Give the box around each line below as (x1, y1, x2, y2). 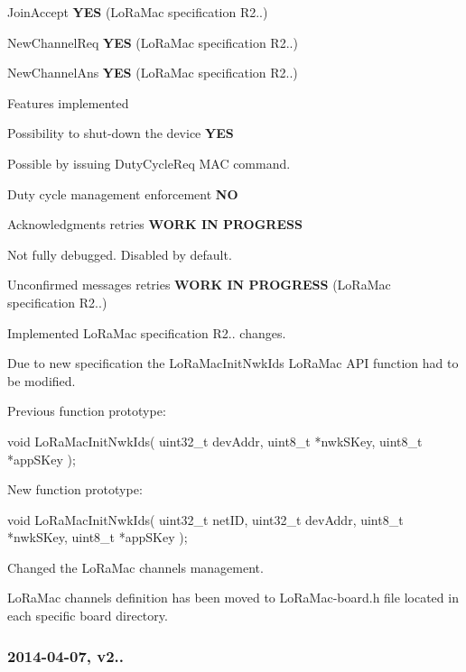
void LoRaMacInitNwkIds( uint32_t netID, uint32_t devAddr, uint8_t (7, 510, 404, 529)
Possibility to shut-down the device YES (7, 124, 234, 143)
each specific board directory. (7, 606, 168, 625)
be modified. (7, 371, 76, 390)
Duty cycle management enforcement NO (7, 184, 238, 203)
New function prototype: (7, 480, 143, 499)
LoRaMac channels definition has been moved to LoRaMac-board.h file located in (7, 588, 459, 607)
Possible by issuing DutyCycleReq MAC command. (7, 153, 291, 172)
